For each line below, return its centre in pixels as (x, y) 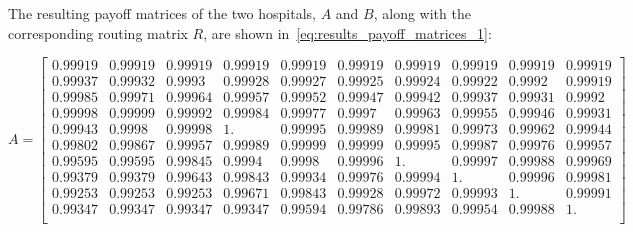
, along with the (422, 13)
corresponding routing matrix (98, 32)
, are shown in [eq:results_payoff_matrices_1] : (347, 32)
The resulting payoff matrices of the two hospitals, (162, 13)
